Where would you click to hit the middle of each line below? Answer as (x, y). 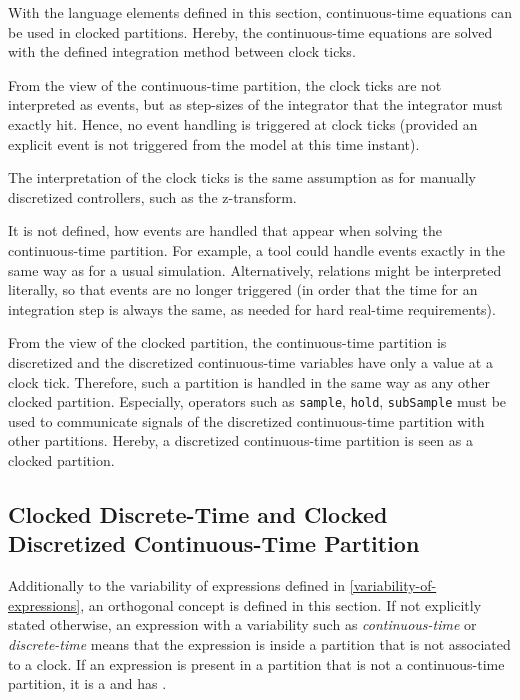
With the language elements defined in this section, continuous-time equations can (260, 12)
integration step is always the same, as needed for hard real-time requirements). (252, 308)
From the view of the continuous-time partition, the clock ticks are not (225, 84)
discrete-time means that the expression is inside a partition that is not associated (259, 643)
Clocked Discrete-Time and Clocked (198, 513)
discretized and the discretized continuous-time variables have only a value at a (250, 361)
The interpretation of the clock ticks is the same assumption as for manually (242, 177)
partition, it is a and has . (87, 683)
